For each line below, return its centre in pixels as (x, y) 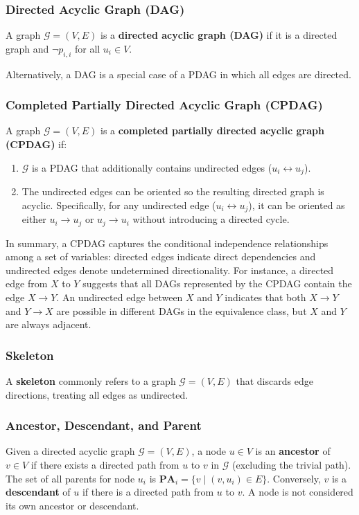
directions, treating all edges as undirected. (97, 394)
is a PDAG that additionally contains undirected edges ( (152, 167)
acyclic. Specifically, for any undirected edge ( (119, 205)
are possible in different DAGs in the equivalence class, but (182, 310)
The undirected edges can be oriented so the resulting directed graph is (173, 191)
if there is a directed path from (148, 492)
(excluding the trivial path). (292, 464)
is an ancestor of (293, 451)
